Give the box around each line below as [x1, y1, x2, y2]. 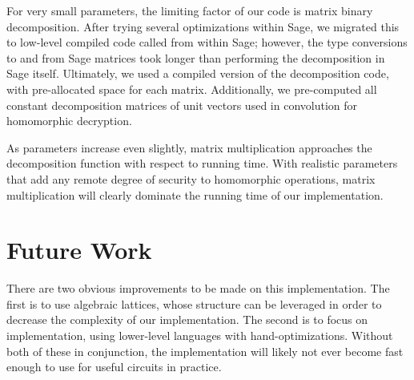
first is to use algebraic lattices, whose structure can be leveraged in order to [6, 295, 382, 312]
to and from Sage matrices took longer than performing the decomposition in [6, 49, 385, 66]
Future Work [6, 233, 152, 266]
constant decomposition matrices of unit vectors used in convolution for [6, 96, 358, 113]
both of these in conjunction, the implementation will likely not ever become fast [6, 342, 404, 359]
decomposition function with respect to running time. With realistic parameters [6, 155, 398, 172]
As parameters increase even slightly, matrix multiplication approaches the [6, 139, 372, 156]
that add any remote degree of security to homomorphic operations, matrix [6, 170, 376, 187]
